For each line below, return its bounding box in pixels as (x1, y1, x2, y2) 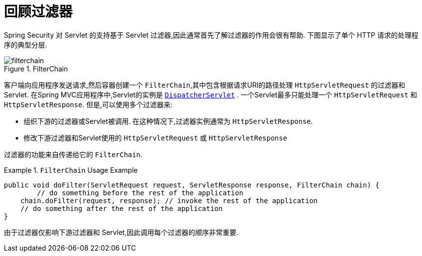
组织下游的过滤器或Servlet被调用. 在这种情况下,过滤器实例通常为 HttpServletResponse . (23, 116, 313, 125)
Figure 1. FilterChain (4, 64, 68, 73)
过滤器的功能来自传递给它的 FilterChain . (4, 150, 142, 159)
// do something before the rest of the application (37, 188, 243, 197)
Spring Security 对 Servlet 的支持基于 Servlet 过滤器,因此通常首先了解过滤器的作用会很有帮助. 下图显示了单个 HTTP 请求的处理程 (4, 30, 419, 39)
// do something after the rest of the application (20, 204, 223, 212)
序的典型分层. (4, 40, 47, 49)
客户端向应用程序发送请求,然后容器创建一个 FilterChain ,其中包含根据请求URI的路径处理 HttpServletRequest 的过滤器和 (4, 80, 405, 89)
